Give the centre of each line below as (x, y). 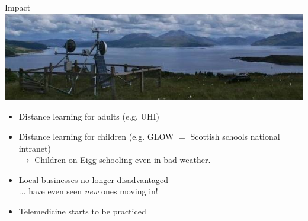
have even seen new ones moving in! (93, 191)
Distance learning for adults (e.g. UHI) (89, 116)
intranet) (35, 148)
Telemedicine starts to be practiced (82, 211)
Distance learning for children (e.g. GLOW (96, 137)
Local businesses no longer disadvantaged (94, 179)
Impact (18, 7)
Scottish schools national (235, 137)
